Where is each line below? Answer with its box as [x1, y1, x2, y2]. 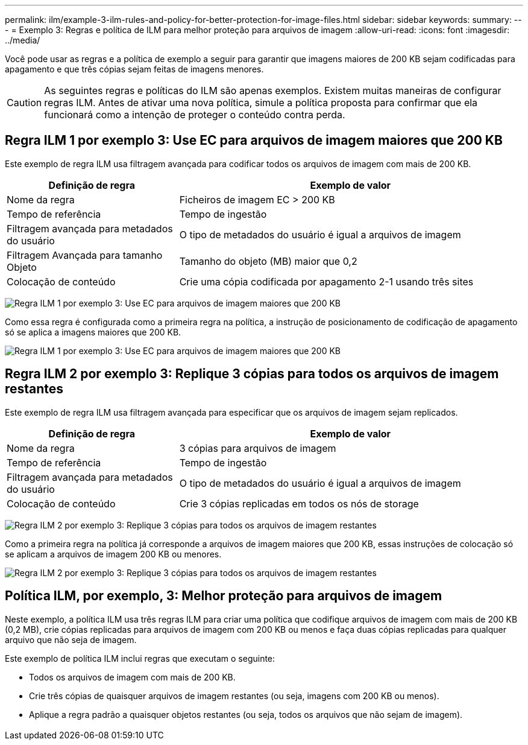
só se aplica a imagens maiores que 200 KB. [5, 326, 181, 337]
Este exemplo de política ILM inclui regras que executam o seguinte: [5, 653, 275, 664]
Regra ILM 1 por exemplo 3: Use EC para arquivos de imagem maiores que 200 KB [5, 133, 503, 148]
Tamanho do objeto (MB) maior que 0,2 [179, 255, 357, 267]
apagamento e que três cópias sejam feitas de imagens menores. [5, 64, 264, 74]
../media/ [5, 35, 40, 45]
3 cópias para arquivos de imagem [179, 442, 336, 454]
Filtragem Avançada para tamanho [7, 249, 163, 261]
